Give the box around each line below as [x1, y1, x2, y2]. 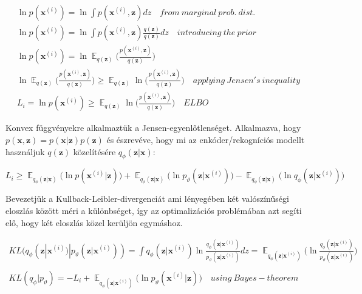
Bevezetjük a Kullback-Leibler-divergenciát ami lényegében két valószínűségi [5, 192, 289, 205]
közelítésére [73, 145, 116, 158]
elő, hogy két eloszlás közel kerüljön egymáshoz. [5, 216, 183, 229]
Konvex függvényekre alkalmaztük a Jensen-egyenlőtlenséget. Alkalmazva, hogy [5, 121, 301, 134]
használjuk [5, 145, 45, 158]
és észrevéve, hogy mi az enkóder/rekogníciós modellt [106, 133, 305, 145]
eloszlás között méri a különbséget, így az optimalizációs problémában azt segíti [5, 204, 302, 217]
